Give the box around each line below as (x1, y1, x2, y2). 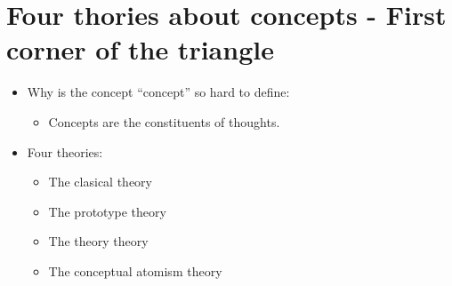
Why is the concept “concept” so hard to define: (27, 83, 290, 101)
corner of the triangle (6, 31, 274, 68)
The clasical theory (48, 172, 152, 191)
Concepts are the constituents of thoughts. (48, 112, 280, 131)
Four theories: (27, 142, 103, 161)
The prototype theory (48, 202, 166, 220)
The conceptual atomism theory (48, 261, 222, 280)
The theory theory (48, 232, 149, 250)
